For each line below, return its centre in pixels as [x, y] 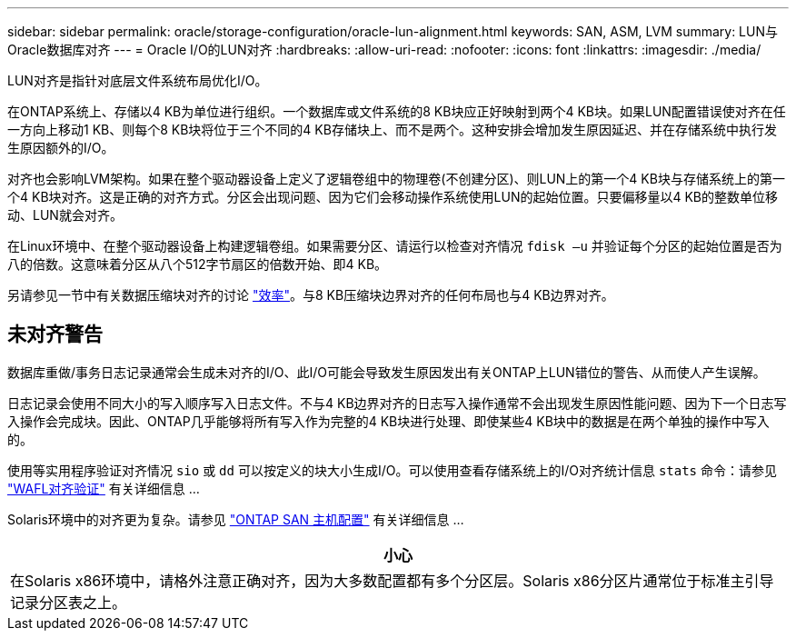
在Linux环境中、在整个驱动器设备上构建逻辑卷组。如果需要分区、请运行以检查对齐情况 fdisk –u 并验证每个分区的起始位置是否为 [395, 246]
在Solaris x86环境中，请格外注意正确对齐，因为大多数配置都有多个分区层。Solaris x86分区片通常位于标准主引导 [392, 580]
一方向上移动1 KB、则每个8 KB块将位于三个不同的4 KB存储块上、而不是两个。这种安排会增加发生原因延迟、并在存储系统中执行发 [392, 130]
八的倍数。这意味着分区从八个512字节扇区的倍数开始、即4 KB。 [198, 264]
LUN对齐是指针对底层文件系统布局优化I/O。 [138, 80]
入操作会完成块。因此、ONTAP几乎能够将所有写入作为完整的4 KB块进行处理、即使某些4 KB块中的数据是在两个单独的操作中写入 [388, 421]
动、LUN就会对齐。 [65, 215]
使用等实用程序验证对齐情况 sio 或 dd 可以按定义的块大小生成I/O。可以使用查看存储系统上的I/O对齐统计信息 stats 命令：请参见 [392, 470]
